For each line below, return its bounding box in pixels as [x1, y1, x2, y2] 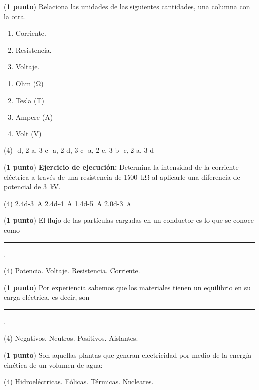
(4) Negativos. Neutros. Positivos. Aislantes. [4, 333, 138, 343]
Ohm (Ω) [15, 78, 44, 88]
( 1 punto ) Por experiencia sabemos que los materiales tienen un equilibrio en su [4, 282, 251, 292]
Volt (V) [15, 128, 42, 138]
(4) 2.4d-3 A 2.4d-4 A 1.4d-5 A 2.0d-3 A [4, 198, 131, 208]
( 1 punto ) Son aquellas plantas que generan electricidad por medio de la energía [4, 350, 252, 360]
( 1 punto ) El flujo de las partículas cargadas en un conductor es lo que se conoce [4, 215, 254, 225]
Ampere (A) [15, 112, 53, 122]
